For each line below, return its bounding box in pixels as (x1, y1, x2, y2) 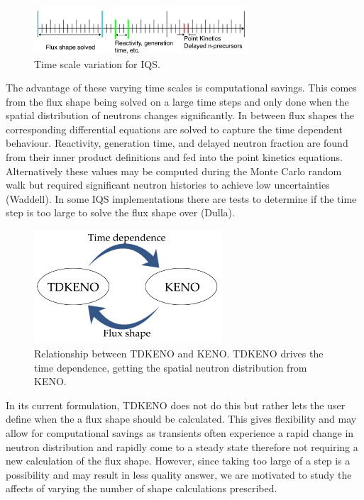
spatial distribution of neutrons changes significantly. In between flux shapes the (6, 108, 355, 123)
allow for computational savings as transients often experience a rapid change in (6, 425, 354, 440)
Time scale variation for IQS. (34, 56, 160, 71)
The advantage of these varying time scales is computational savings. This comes (6, 80, 357, 95)
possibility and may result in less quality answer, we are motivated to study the (6, 467, 352, 482)
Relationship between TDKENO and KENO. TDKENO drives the (34, 345, 324, 360)
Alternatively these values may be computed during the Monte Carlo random (6, 163, 342, 178)
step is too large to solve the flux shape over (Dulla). (6, 205, 235, 220)
